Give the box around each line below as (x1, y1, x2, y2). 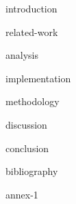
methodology (5, 94, 60, 109)
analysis (5, 48, 38, 62)
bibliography (5, 164, 58, 178)
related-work (5, 24, 58, 39)
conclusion (5, 140, 49, 155)
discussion (5, 117, 47, 131)
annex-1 (5, 187, 38, 201)
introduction (5, 1, 58, 15)
